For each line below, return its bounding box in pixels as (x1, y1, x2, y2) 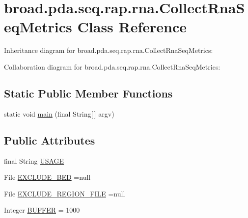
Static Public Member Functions (4, 85, 173, 100)
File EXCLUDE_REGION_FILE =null (4, 188, 125, 198)
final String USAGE (4, 155, 64, 166)
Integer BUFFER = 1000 (4, 205, 80, 215)
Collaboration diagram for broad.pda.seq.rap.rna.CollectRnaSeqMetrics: (4, 61, 220, 72)
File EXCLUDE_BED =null (4, 172, 91, 182)
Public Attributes (4, 132, 95, 147)
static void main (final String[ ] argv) (4, 108, 114, 119)
